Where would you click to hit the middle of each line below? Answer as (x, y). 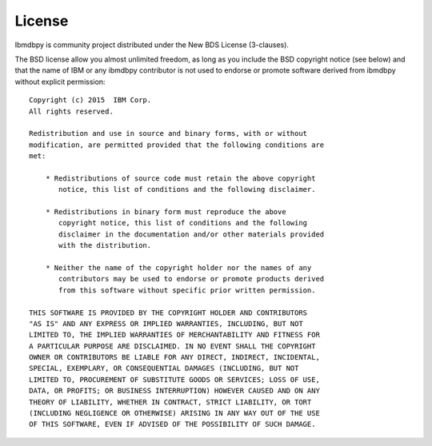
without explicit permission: (60, 82)
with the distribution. (105, 245)
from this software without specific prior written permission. (187, 290)
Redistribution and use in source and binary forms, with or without (168, 133)
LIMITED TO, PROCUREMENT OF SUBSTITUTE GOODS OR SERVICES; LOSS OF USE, (174, 379)
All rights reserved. (71, 111)
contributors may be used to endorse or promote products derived (192, 279)
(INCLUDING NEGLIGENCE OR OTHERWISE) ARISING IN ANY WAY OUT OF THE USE (174, 413)
